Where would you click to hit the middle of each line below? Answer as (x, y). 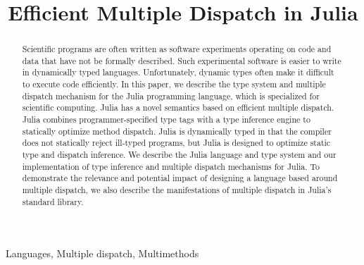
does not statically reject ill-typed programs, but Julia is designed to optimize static (176, 143)
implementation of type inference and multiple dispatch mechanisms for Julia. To (171, 166)
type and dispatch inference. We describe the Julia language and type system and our (179, 155)
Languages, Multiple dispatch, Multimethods (102, 253)
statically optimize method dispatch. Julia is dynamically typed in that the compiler (177, 131)
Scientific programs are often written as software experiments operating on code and (177, 49)
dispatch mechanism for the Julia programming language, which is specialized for (171, 95)
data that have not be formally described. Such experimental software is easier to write (182, 60)
